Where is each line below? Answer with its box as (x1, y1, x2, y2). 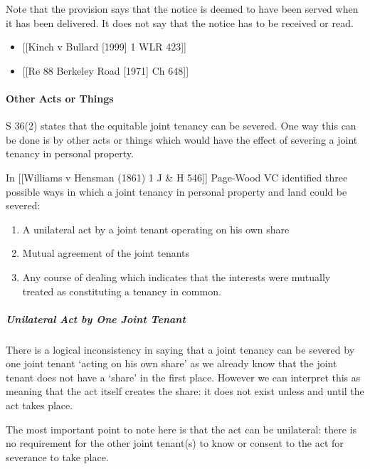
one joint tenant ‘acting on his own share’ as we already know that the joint (6, 356, 337, 371)
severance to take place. (6, 449, 109, 464)
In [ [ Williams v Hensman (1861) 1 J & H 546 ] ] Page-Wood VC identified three (6, 169, 348, 184)
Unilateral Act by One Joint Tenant (6, 311, 186, 326)
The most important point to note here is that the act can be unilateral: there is (6, 421, 357, 436)
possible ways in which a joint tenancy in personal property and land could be (6, 184, 347, 199)
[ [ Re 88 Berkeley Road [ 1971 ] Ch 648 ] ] (22, 63, 189, 78)
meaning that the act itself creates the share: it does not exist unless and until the (6, 384, 364, 399)
